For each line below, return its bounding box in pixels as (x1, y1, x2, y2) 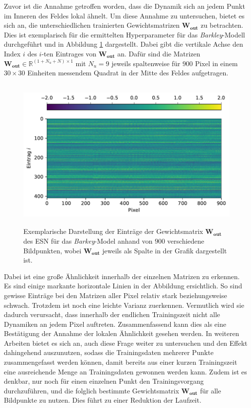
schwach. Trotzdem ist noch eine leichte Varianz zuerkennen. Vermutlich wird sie (4, 300, 244, 310)
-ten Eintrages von (41, 48, 97, 58)
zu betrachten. (200, 20, 243, 30)
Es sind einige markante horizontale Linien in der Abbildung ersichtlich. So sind (4, 281, 242, 291)
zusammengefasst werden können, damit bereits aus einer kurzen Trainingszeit (4, 357, 237, 367)
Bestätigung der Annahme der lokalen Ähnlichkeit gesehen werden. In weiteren (4, 328, 239, 338)
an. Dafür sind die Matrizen (117, 48, 200, 58)
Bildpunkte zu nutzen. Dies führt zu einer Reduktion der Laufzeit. (4, 395, 201, 405)
